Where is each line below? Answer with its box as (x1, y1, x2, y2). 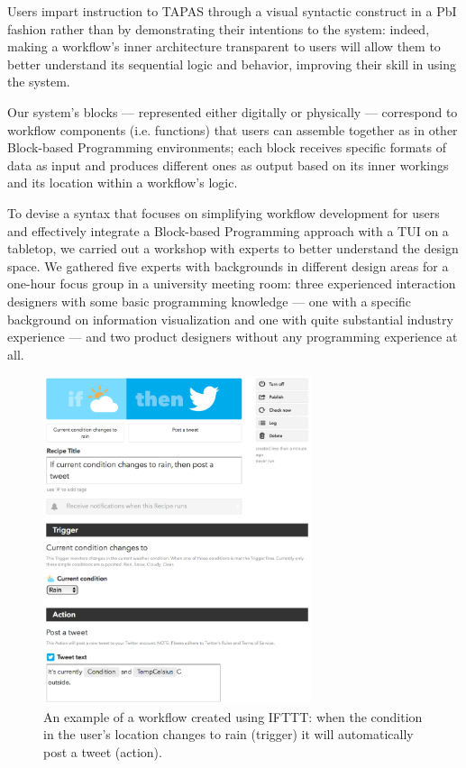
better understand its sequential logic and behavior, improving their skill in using (7, 54, 457, 73)
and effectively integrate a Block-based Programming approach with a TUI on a (7, 221, 449, 240)
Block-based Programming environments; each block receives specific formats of (7, 138, 447, 157)
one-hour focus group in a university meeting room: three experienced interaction (7, 274, 456, 293)
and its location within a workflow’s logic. (7, 173, 238, 192)
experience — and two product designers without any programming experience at (7, 327, 458, 346)
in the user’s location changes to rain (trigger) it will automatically (43, 725, 414, 744)
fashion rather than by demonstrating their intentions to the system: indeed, (7, 19, 430, 38)
